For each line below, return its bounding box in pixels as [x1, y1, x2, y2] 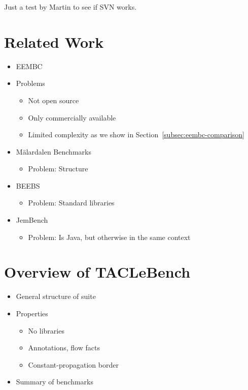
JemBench [16, 215, 48, 225]
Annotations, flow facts [28, 342, 100, 353]
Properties [16, 308, 48, 318]
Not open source [28, 95, 79, 105]
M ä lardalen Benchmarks [16, 146, 91, 157]
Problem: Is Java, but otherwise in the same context [28, 231, 191, 242]
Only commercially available [28, 112, 116, 123]
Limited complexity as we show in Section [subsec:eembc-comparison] [28, 129, 244, 140]
